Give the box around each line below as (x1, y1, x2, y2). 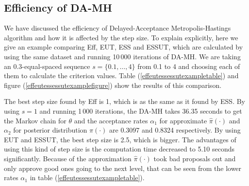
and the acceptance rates (74, 115, 148, 125)
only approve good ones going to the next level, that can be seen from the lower (4, 163, 242, 173)
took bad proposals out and (153, 153, 236, 163)
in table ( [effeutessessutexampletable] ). (30, 172, 145, 183)
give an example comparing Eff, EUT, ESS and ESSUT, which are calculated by (4, 42, 243, 52)
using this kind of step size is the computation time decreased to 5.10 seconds (4, 144, 235, 154)
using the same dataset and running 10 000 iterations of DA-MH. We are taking (4, 51, 241, 61)
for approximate (159, 115, 207, 125)
